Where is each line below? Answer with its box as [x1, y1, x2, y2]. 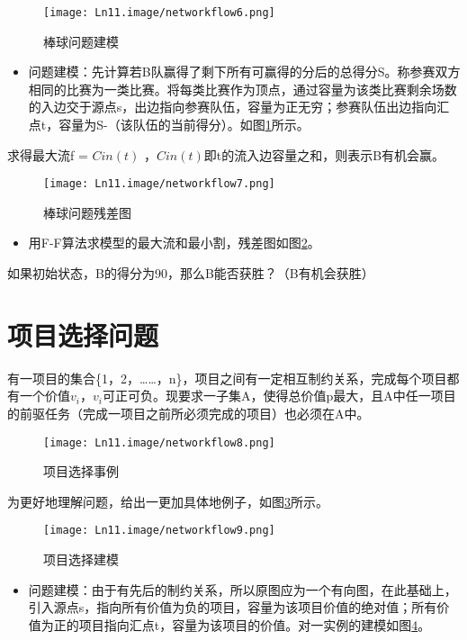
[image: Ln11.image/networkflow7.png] [43, 177, 275, 191]
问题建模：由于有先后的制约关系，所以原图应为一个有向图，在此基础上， [28, 580, 457, 599]
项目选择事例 [43, 462, 119, 481]
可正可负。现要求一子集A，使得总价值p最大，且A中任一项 [102, 386, 444, 405]
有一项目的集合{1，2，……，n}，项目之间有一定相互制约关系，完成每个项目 [7, 368, 447, 387]
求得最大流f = [7, 145, 88, 164]
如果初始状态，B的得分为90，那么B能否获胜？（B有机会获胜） [7, 264, 374, 283]
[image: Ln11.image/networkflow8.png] [43, 436, 275, 449]
